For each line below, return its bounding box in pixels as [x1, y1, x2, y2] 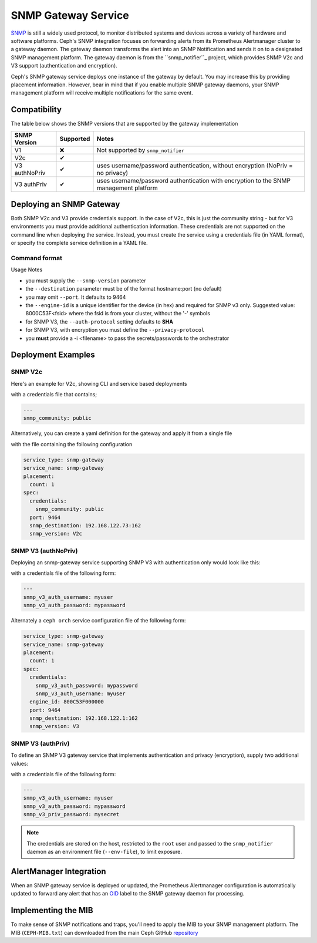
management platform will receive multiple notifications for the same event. [11, 89, 193, 96]
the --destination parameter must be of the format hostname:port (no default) [25, 285, 222, 292]
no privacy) [96, 169, 129, 177]
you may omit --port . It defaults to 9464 [25, 294, 126, 301]
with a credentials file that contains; [11, 391, 97, 398]
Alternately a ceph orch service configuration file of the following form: [11, 617, 186, 624]
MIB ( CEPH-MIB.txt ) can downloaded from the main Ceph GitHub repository [11, 929, 198, 936]
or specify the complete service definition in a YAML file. [11, 240, 148, 247]
